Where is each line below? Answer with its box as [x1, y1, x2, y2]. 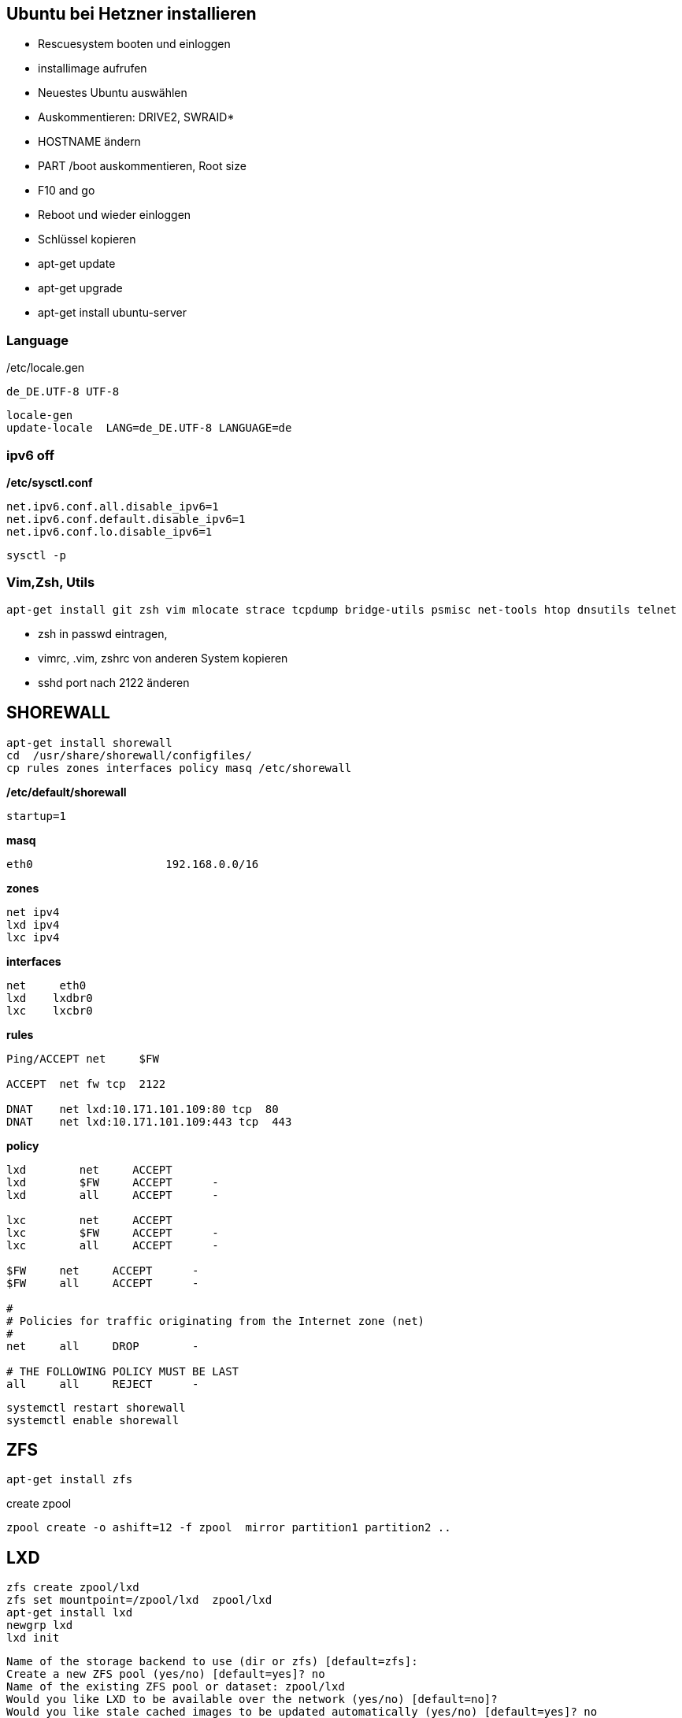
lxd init [6, 1631, 60, 1645]
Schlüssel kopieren [38, 232, 136, 247]
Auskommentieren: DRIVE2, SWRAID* [38, 110, 235, 124]
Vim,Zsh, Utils [6, 574, 95, 591]
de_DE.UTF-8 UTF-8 [6, 385, 120, 399]
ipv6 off [6, 447, 55, 463]
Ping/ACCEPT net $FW [6, 1052, 159, 1065]
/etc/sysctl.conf [6, 475, 93, 489]
